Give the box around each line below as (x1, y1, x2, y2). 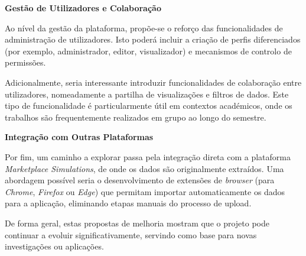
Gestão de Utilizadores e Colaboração (5, 2, 161, 14)
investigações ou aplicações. (5, 240, 104, 252)
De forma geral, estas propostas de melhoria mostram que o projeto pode (5, 216, 270, 229)
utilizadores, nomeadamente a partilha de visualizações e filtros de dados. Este (5, 88, 289, 100)
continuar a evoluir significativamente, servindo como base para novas (5, 228, 257, 241)
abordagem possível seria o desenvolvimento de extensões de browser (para (5, 174, 275, 186)
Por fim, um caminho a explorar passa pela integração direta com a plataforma (5, 150, 291, 163)
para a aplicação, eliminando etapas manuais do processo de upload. (5, 197, 252, 209)
